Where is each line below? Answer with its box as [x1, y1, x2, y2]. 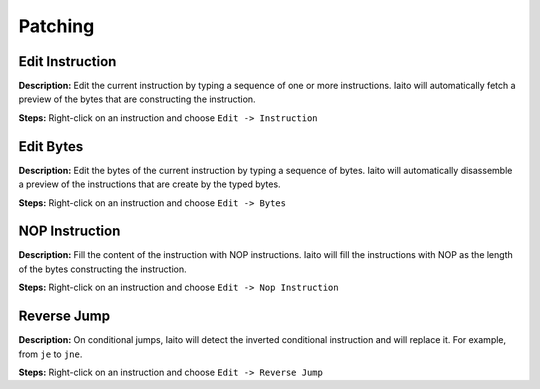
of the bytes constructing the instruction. [18, 263, 187, 275]
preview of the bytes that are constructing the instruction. [18, 93, 256, 105]
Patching [18, 15, 95, 37]
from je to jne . [18, 348, 83, 360]
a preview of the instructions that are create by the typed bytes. [18, 178, 281, 190]
